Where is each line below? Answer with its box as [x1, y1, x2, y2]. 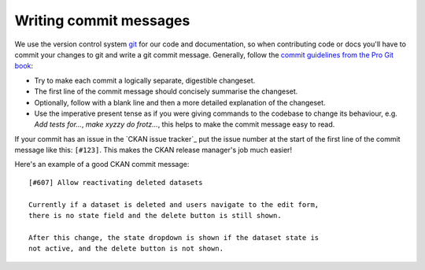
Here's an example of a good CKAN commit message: [14, 160, 190, 169]
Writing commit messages [14, 12, 190, 29]
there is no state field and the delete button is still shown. [28, 211, 283, 220]
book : [14, 61, 34, 71]
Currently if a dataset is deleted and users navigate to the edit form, [28, 200, 320, 209]
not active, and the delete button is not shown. [28, 244, 224, 253]
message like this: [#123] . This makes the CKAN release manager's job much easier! [14, 146, 293, 155]
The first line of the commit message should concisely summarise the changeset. [34, 87, 298, 96]
